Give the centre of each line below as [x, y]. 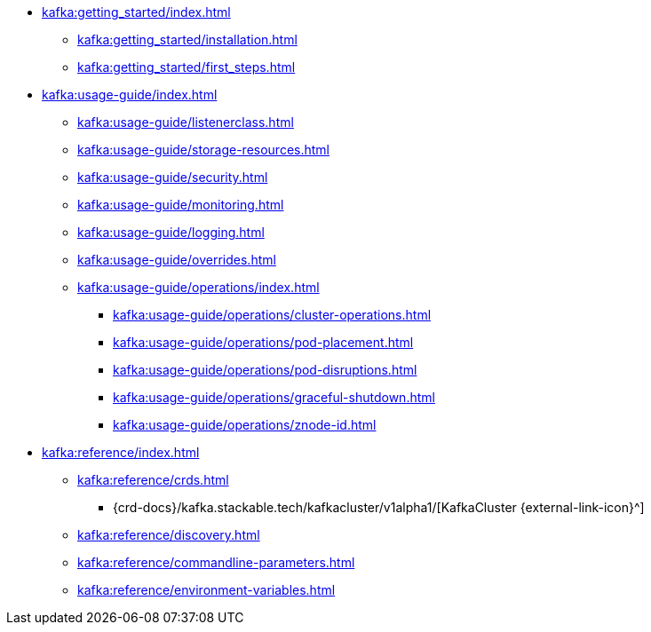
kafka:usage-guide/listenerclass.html [186, 122]
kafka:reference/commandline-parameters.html [216, 562]
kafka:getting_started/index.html [136, 12]
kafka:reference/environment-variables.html [206, 590]
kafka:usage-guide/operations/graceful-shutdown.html [274, 397]
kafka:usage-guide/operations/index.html [198, 287]
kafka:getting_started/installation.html [187, 39]
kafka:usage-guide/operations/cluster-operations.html [272, 315]
